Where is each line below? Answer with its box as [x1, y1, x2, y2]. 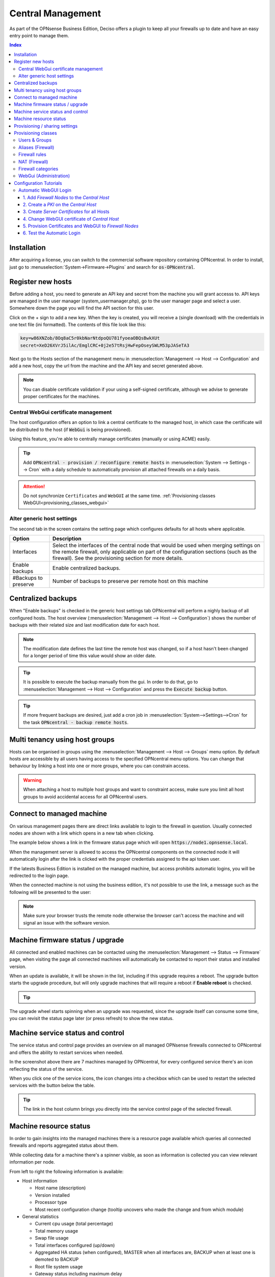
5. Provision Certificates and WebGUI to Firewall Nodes [23, 223, 139, 229]
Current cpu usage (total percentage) [35, 1221, 114, 1227]
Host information [22, 1177, 58, 1184]
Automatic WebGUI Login [18, 187, 71, 194]
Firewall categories [18, 165, 59, 172]
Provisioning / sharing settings [14, 123, 78, 129]
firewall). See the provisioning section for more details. [52, 554, 183, 561]
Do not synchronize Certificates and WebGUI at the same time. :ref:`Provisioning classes [23, 493, 216, 499]
